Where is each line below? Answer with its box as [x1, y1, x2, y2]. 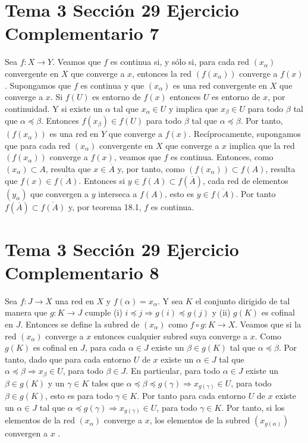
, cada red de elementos [203, 174, 288, 186]
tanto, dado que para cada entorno [5, 352, 131, 365]
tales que [91, 376, 124, 389]
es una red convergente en [173, 79, 268, 91]
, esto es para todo [45, 389, 113, 402]
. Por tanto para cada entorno [137, 389, 246, 402]
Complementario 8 [5, 260, 159, 284]
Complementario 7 [5, 21, 159, 45]
